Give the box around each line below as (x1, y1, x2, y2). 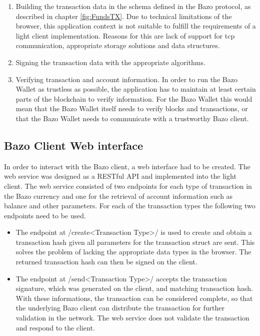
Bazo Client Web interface (4, 137, 143, 153)
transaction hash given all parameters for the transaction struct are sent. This (15, 236, 255, 247)
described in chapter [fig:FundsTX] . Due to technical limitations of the (15, 11, 232, 21)
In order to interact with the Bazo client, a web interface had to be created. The (4, 161, 250, 171)
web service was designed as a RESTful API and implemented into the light (4, 171, 236, 181)
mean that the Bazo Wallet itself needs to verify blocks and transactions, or (15, 103, 248, 114)
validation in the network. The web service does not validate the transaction (15, 312, 249, 323)
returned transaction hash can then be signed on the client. (15, 256, 197, 267)
